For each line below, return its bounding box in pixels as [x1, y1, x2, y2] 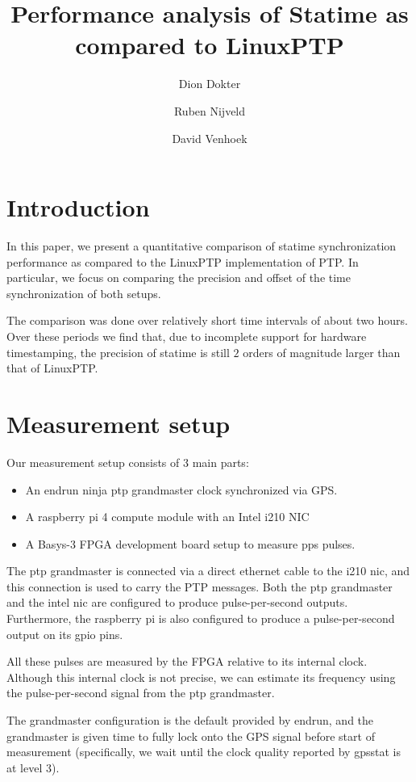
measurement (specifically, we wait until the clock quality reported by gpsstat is [6, 743, 401, 760]
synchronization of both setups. [6, 284, 161, 301]
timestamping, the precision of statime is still [6, 343, 230, 360]
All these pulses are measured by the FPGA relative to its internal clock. [6, 653, 368, 670]
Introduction [6, 191, 150, 224]
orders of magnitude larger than [243, 343, 401, 360]
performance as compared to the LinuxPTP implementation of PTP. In [6, 253, 359, 270]
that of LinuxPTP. [6, 359, 98, 376]
